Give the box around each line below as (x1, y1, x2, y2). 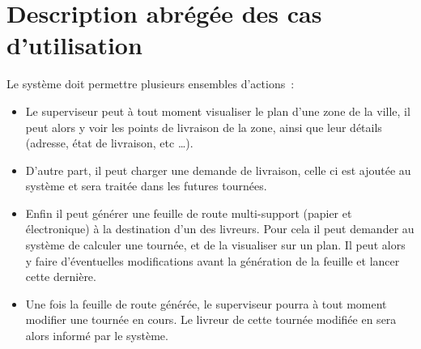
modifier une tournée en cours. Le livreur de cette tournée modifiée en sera (25, 311, 397, 328)
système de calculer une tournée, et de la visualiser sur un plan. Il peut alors (25, 236, 406, 253)
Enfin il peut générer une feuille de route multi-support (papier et (25, 204, 352, 221)
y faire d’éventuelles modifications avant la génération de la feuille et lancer (25, 252, 400, 269)
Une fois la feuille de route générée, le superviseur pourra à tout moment (25, 295, 387, 312)
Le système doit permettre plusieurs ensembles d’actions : (6, 75, 295, 92)
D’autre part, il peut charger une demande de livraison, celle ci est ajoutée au (25, 161, 411, 178)
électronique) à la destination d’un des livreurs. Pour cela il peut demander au (25, 220, 415, 237)
